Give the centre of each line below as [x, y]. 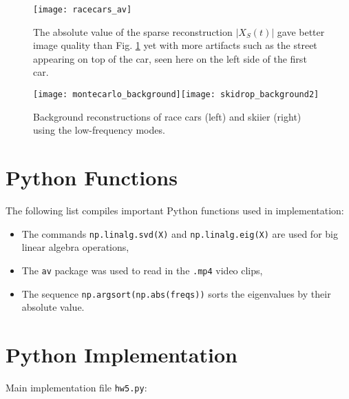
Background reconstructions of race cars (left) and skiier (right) [167, 116]
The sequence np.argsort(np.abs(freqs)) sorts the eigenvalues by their [176, 293]
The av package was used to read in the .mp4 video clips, [142, 270]
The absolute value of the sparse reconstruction [133, 31]
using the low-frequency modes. [99, 130]
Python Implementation [121, 354]
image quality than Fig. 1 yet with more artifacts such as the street [175, 45]
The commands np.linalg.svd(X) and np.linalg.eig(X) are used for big [180, 233]
